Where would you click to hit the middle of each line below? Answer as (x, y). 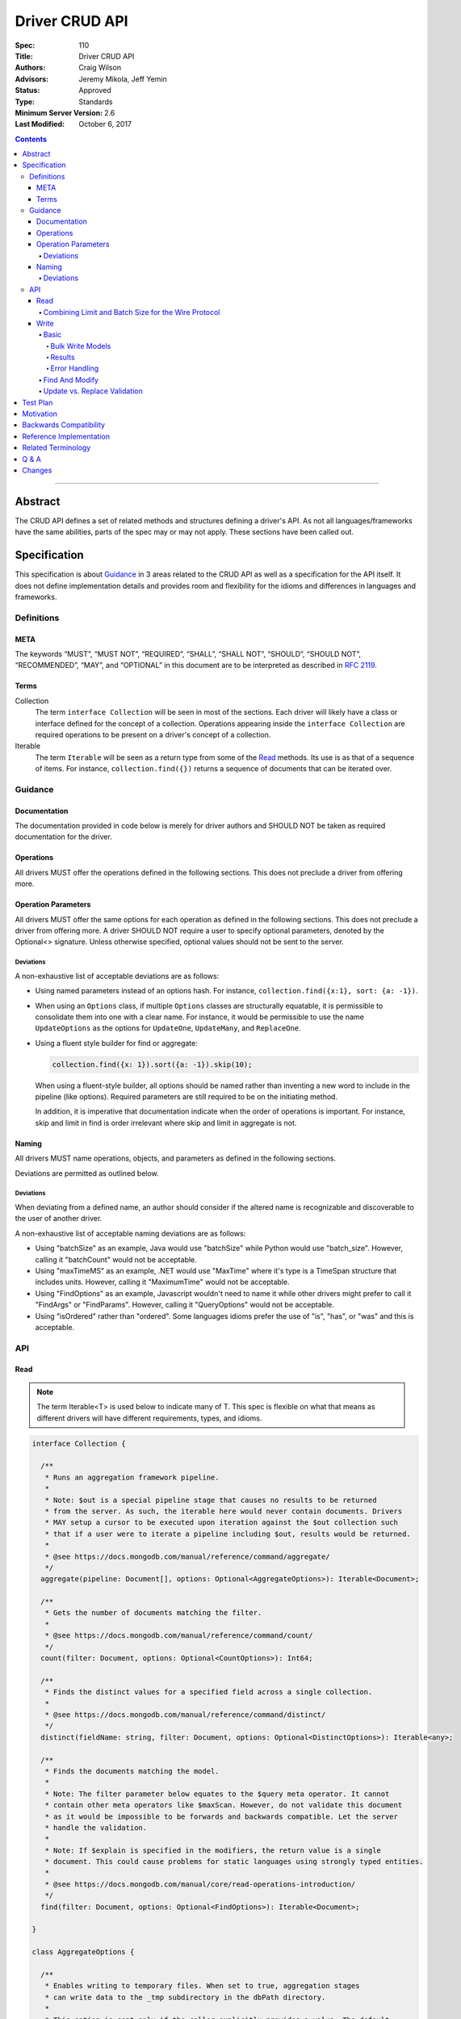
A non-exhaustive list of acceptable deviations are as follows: (117, 976)
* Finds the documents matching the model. (132, 1771)
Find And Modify (71, 380)
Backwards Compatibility (63, 425)
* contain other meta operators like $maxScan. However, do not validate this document (224, 1805)
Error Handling (75, 368)
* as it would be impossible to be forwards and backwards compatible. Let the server (222, 1816)
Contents (31, 139)
